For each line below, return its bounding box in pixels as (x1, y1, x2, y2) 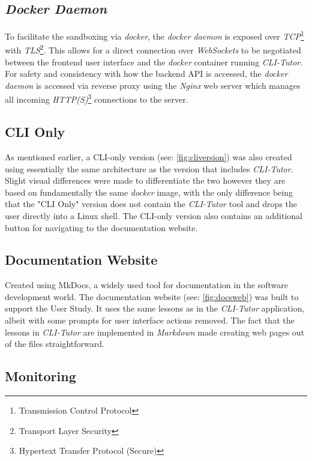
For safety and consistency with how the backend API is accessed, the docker (5, 67, 288, 80)
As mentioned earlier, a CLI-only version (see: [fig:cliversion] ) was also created (5, 150, 292, 163)
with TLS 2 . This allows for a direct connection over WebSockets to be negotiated (5, 42, 301, 56)
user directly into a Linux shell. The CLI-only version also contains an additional (5, 209, 302, 221)
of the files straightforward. (5, 337, 104, 350)
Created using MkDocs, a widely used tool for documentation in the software (5, 279, 288, 291)
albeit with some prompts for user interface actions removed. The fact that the (5, 314, 295, 327)
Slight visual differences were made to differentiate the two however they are (5, 174, 286, 187)
